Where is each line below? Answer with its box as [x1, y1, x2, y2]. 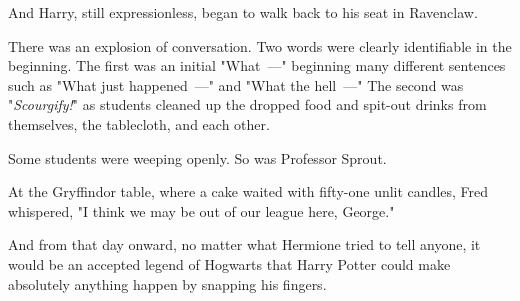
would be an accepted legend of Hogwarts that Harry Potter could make [8, 253, 451, 274]
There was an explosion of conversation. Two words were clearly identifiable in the [8, 35, 512, 56]
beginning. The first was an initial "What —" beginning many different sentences [8, 55, 506, 76]
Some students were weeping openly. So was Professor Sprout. [8, 147, 387, 168]
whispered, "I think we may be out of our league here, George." [8, 200, 395, 221]
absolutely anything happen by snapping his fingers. [8, 273, 327, 294]
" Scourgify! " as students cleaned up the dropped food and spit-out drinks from [8, 94, 487, 115]
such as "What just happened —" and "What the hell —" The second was [8, 74, 464, 95]
